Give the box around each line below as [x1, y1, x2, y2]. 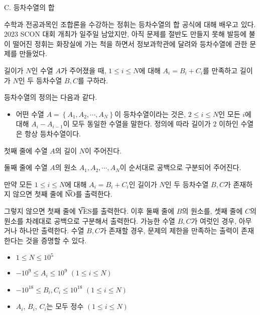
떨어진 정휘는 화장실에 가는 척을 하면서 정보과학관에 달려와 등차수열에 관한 [13, 38, 247, 49]
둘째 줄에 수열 [4, 162, 48, 173]
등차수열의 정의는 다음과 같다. [4, 92, 97, 102]
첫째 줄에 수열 [4, 145, 48, 155]
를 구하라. [77, 75, 108, 85]
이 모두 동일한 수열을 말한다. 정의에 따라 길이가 [63, 118, 211, 129]
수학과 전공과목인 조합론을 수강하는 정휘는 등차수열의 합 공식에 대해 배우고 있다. [4, 19, 256, 29]
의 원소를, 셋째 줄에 [182, 205, 243, 216]
